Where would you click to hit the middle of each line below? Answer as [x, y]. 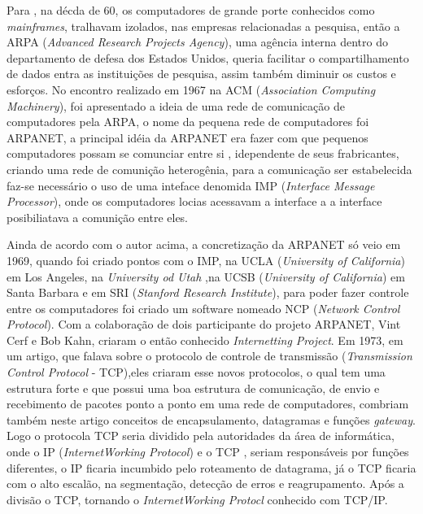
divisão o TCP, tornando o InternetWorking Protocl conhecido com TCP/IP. [197, 499]
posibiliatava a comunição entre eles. [98, 217]
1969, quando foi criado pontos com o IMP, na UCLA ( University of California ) [206, 260]
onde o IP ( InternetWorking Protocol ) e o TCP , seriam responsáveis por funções [208, 452]
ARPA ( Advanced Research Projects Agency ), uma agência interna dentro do [197, 42]
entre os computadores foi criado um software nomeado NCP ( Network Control [203, 308]
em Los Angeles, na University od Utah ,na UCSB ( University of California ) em [206, 276]
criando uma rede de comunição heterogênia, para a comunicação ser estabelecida [209, 169]
